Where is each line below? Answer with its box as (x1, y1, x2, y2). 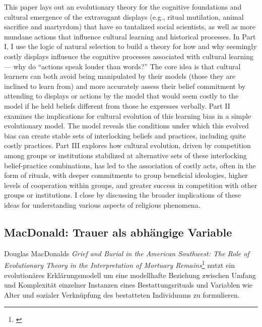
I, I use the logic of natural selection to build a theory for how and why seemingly (4, 41, 257, 52)
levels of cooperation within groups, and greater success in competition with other (4, 179, 257, 190)
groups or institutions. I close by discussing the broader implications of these (4, 190, 241, 200)
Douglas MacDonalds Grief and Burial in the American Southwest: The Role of (4, 248, 249, 258)
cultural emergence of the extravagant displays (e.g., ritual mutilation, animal (4, 11, 244, 22)
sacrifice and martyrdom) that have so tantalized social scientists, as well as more (4, 21, 255, 32)
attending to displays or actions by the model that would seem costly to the (4, 90, 239, 101)
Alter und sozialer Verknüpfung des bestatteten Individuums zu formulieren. (4, 289, 240, 300)
